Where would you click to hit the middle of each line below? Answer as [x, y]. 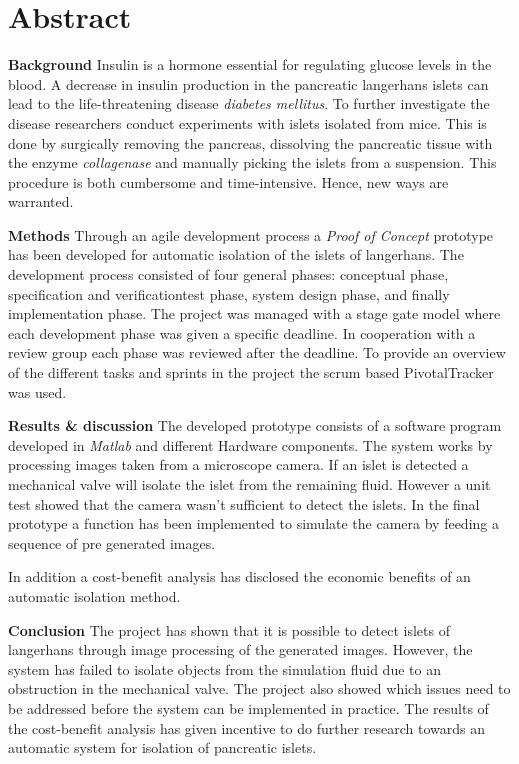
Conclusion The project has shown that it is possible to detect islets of [229, 629]
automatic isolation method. [94, 595]
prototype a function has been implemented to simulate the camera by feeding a [253, 523]
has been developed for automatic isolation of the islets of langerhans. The [236, 254]
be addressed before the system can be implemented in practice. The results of [248, 707]
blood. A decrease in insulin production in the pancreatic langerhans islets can [248, 83]
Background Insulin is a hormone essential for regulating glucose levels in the [250, 64]
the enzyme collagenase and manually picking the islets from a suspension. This [252, 162]
